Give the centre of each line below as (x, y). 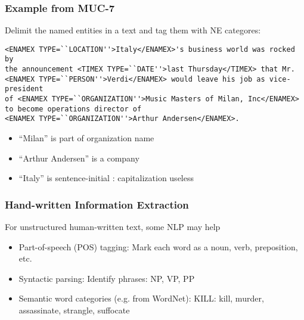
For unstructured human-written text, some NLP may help (113, 227)
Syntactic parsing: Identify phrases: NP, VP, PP (107, 278)
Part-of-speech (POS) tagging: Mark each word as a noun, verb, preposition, (158, 246)
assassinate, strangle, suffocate (74, 310)
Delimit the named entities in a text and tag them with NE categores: (133, 30)
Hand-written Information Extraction (97, 204)
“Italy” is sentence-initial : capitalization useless (106, 178)
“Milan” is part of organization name (86, 138)
